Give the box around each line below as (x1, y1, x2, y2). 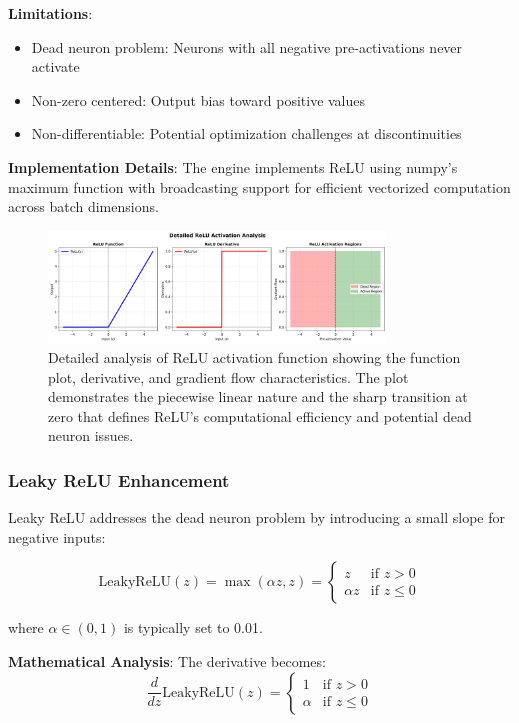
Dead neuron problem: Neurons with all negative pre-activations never (31, 36, 463, 57)
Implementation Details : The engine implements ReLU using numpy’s (8, 156, 458, 177)
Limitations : (8, 3, 93, 23)
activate (31, 56, 80, 77)
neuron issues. (48, 425, 134, 446)
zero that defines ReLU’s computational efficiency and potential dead (48, 405, 472, 426)
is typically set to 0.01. (123, 617, 263, 638)
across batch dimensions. (8, 196, 159, 217)
